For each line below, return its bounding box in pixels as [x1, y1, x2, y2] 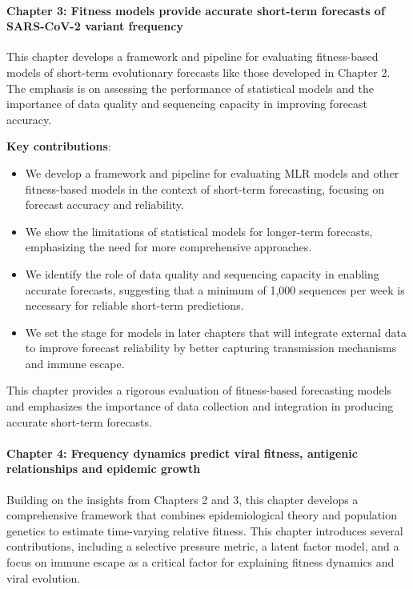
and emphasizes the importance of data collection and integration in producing [6, 398, 394, 415]
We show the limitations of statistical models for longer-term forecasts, [25, 222, 373, 239]
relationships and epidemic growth [6, 460, 201, 477]
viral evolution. [6, 569, 81, 586]
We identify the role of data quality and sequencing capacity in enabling [25, 265, 379, 282]
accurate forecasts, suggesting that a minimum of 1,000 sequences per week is [25, 281, 405, 298]
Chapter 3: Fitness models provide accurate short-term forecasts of [6, 2, 385, 18]
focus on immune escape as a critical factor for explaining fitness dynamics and [6, 554, 395, 571]
